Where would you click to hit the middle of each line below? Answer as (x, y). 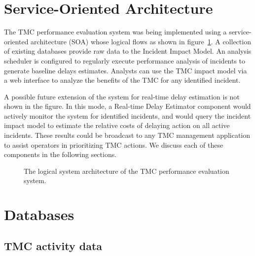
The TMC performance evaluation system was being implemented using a (115, 32)
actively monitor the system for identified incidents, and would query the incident (127, 115)
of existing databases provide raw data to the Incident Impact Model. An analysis (128, 51)
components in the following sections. (60, 154)
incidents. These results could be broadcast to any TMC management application (127, 135)
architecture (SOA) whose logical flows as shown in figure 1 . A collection (141, 41)
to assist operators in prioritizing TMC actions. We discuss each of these (114, 144)
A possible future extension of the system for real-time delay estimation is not (122, 96)
